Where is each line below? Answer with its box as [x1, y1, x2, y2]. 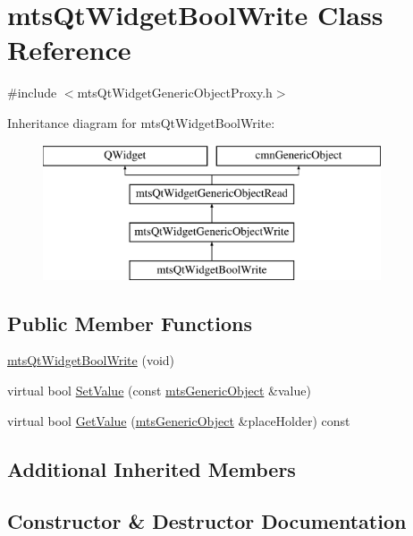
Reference [7, 31, 131, 68]
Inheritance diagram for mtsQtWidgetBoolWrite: [7, 113, 275, 132]
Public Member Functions [7, 309, 252, 336]
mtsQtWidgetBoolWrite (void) [7, 351, 175, 370]
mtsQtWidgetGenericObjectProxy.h [77, 83, 273, 102]
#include [7, 83, 57, 102]
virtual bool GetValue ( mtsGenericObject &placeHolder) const [7, 411, 350, 430]
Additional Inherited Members [7, 455, 296, 482]
